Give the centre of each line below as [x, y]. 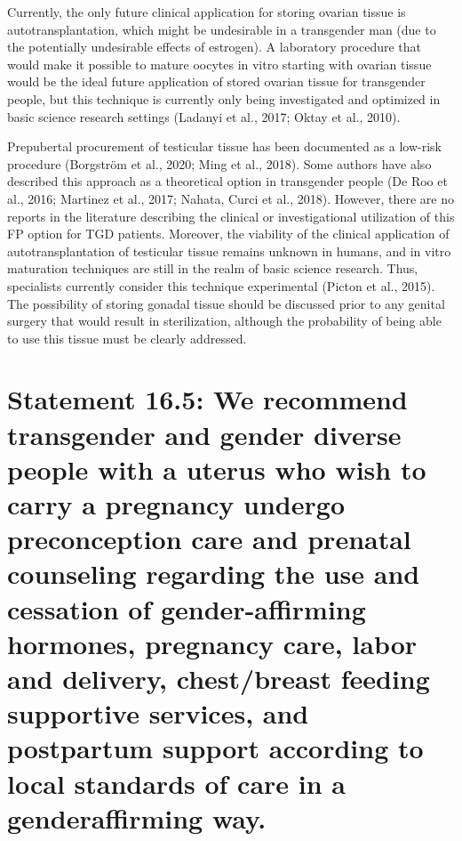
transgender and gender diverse [204, 434]
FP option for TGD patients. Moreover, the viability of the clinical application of [228, 234]
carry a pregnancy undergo [176, 504]
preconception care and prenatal [209, 539]
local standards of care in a [177, 783]
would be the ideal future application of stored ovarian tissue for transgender [216, 81]
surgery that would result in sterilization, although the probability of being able [224, 321]
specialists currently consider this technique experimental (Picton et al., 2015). [221, 285]
